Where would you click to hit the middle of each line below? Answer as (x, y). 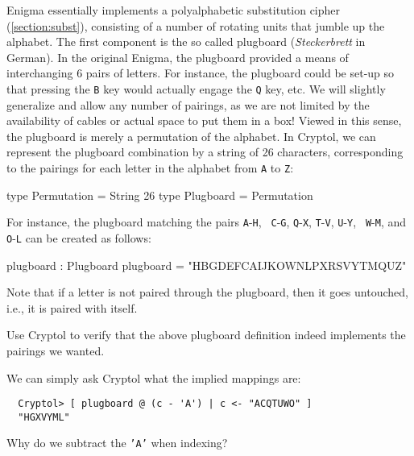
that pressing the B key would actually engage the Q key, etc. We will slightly (196, 88)
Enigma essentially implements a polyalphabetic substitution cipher (174, 10)
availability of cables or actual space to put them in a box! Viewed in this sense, (204, 120)
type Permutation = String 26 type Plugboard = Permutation (160, 195)
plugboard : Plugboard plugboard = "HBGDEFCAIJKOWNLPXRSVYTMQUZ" (207, 265)
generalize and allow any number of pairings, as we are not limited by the (188, 104)
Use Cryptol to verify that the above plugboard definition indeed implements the (206, 335)
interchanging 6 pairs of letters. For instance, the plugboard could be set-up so (201, 73)
